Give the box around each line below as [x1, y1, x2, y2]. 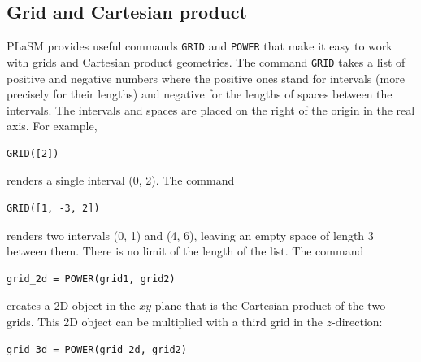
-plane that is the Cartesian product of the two [151, 297, 386, 314]
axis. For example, [7, 117, 98, 134]
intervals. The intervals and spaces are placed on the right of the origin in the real [7, 101, 415, 118]
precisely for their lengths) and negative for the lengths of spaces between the [7, 85, 393, 102]
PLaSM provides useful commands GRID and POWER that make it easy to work [7, 37, 393, 55]
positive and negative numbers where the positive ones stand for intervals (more [7, 69, 405, 86]
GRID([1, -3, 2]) [7, 203, 100, 215]
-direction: [332, 313, 383, 330]
